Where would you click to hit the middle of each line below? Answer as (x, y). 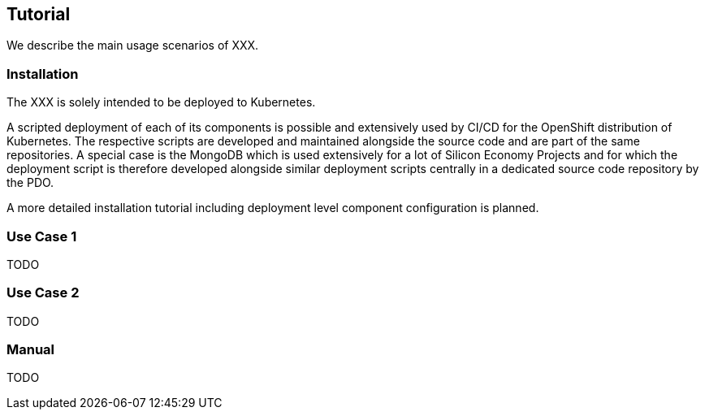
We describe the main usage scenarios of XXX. (133, 45)
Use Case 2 (43, 293)
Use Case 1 (42, 236)
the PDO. (30, 183)
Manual (31, 350)
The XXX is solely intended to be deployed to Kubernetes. (161, 102)
